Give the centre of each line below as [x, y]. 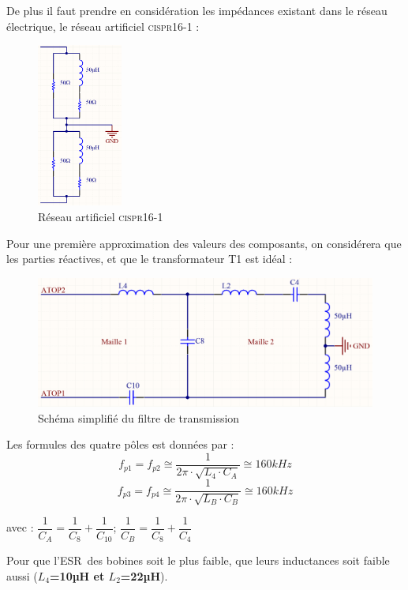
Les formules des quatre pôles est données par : [120, 444]
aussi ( [22, 575]
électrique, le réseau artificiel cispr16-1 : [103, 26]
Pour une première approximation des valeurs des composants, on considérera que [204, 243]
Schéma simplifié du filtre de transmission [139, 417]
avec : [20, 527]
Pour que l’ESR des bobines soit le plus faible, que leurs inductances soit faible [198, 560]
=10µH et [77, 575]
